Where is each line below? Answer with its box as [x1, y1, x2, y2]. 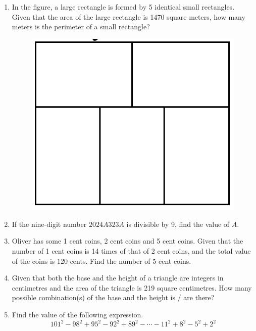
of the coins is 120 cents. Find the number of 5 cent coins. [12, 255, 191, 266]
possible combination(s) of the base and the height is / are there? [12, 292, 215, 303]
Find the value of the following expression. [12, 309, 143, 319]
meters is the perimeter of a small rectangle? [12, 21, 150, 32]
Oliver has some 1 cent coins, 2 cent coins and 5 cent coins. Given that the [12, 235, 243, 246]
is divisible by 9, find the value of [126, 218, 230, 229]
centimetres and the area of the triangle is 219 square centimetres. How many [12, 282, 252, 293]
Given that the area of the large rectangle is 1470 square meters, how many [12, 11, 245, 22]
